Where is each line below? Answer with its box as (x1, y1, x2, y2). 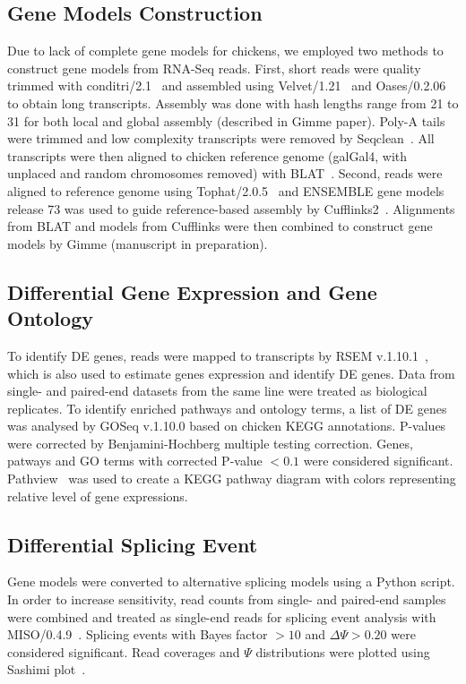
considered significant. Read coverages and (7, 642, 240, 661)
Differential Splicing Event (7, 530, 258, 558)
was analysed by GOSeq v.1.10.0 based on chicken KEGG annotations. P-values (7, 416, 446, 435)
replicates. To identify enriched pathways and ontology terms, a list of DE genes (7, 398, 447, 417)
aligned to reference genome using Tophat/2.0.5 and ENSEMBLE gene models (7, 181, 444, 200)
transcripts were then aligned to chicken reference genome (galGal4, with (7, 146, 408, 165)
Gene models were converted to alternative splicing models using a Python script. (7, 572, 455, 591)
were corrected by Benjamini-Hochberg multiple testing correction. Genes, (7, 433, 413, 452)
